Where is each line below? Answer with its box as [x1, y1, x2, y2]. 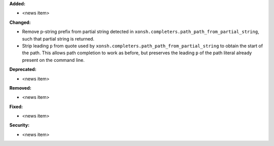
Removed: [9, 85, 31, 91]
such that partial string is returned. [22, 35, 95, 42]
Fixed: [9, 103, 23, 109]
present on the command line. [22, 57, 85, 63]
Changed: [9, 19, 31, 25]
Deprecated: [9, 66, 37, 72]
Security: [9, 122, 30, 128]
